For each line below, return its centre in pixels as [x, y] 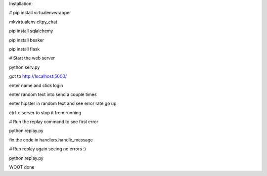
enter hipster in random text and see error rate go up [63, 103]
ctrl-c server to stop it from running [45, 112]
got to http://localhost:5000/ [38, 76]
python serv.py [24, 67]
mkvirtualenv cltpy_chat [33, 22]
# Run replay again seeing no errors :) [48, 149]
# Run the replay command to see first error [54, 122]
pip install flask [24, 49]
